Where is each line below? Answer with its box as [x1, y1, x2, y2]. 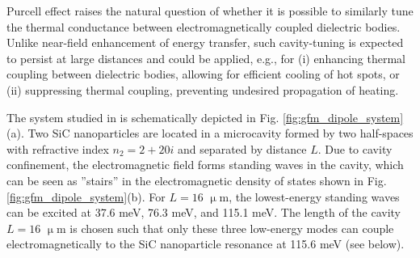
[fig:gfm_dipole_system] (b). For [6, 188, 166, 205]
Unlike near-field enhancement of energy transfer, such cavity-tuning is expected [6, 34, 404, 51]
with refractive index [6, 140, 109, 157]
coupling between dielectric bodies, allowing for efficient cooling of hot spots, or [6, 66, 400, 82]
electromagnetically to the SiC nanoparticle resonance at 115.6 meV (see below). [6, 235, 405, 252]
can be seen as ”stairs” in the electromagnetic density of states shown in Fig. [6, 171, 387, 188]
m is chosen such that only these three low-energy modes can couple [57, 219, 394, 236]
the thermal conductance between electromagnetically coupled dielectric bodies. [6, 18, 401, 35]
